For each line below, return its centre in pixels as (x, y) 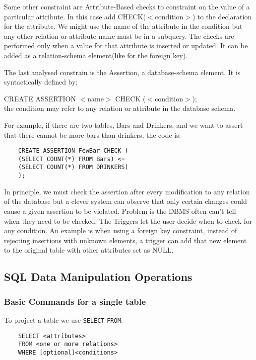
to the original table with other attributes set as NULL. (89, 250)
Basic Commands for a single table (75, 301)
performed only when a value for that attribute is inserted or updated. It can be (126, 45)
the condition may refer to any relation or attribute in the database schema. (120, 108)
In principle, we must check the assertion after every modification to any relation (127, 191)
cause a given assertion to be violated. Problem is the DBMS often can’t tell (120, 211)
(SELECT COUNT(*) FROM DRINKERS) (73, 167)
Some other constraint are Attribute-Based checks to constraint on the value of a (127, 6)
